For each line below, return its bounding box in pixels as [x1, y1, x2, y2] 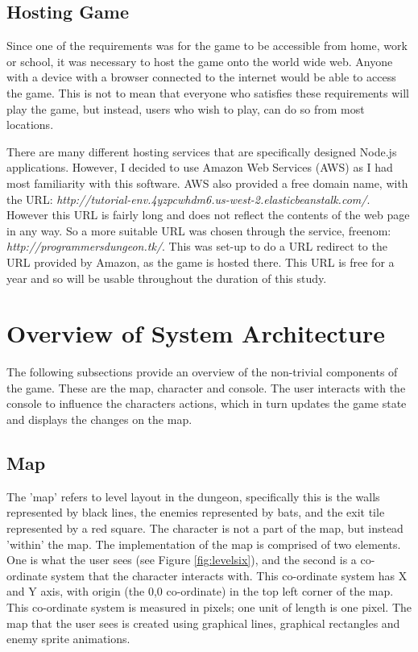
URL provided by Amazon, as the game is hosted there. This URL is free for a [6, 253, 395, 270]
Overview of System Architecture [6, 317, 385, 350]
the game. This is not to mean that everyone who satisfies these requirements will [6, 84, 409, 101]
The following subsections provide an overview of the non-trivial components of [6, 363, 398, 380]
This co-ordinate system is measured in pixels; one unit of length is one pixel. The [6, 598, 412, 615]
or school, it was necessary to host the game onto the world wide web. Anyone [6, 52, 393, 69]
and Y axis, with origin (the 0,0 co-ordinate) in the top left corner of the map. [6, 583, 394, 600]
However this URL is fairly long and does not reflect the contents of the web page [6, 206, 410, 223]
